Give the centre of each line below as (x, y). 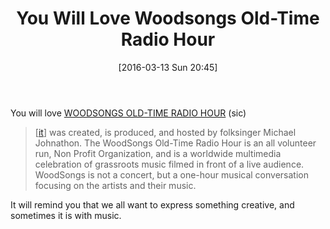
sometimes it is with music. (66, 215)
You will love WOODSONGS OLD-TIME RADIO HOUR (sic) (128, 113)
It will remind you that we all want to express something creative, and (152, 204)
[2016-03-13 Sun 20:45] (168, 67)
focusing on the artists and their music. (115, 185)
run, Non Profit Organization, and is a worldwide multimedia (158, 153)
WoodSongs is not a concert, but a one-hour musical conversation (171, 174)
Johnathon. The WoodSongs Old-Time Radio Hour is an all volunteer (175, 143)
